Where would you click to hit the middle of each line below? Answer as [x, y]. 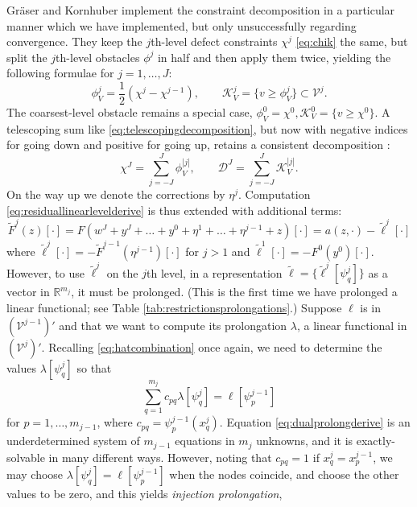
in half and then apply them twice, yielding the [274, 57]
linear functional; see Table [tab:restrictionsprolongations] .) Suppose [174, 308]
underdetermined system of [73, 441]
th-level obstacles [98, 57]
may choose [35, 474]
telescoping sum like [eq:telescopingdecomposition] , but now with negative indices [207, 128]
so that [94, 367]
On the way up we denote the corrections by [116, 194]
